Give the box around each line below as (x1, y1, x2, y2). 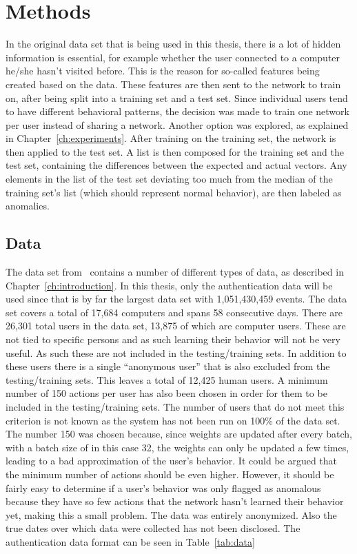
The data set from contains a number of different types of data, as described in (6, 265, 344, 279)
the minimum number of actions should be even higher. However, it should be (6, 466, 334, 481)
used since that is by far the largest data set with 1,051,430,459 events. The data (6, 291, 347, 306)
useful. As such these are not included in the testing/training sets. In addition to (6, 345, 347, 360)
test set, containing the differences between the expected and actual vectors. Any (6, 158, 347, 172)
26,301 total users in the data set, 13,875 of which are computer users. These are (6, 318, 346, 333)
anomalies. (6, 198, 50, 213)
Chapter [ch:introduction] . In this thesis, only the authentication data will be (6, 278, 333, 292)
